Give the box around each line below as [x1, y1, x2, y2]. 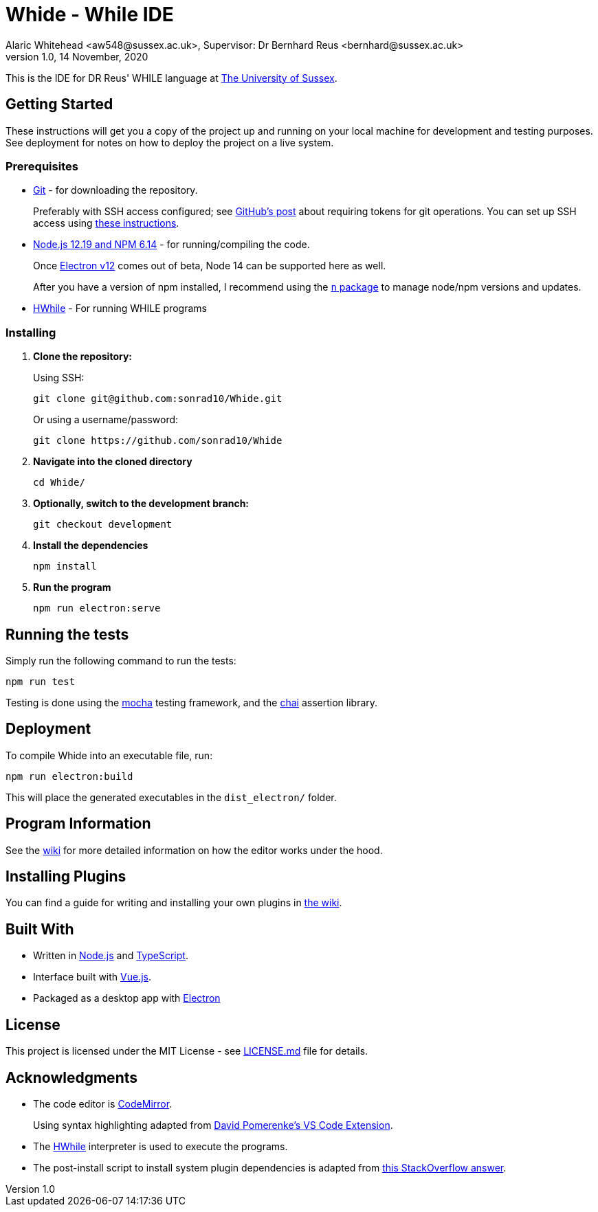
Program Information [5, 815, 151, 833]
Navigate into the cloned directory [33, 456, 192, 468]
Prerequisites [5, 159, 78, 173]
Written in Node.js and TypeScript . [33, 950, 188, 962]
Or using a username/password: [33, 414, 179, 426]
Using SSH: [33, 372, 85, 384]
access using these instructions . [33, 217, 179, 229]
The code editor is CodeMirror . [33, 1098, 173, 1110]
